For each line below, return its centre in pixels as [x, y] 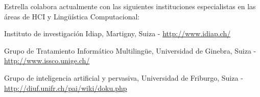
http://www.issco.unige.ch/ [47, 60]
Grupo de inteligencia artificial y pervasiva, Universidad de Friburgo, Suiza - [124, 77]
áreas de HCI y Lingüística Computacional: [72, 16]
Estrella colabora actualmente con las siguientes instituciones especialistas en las [130, 6]
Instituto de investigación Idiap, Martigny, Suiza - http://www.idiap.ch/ [117, 33]
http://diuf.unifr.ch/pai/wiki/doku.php [66, 88]
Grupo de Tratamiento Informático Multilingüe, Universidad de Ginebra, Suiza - [130, 50]
